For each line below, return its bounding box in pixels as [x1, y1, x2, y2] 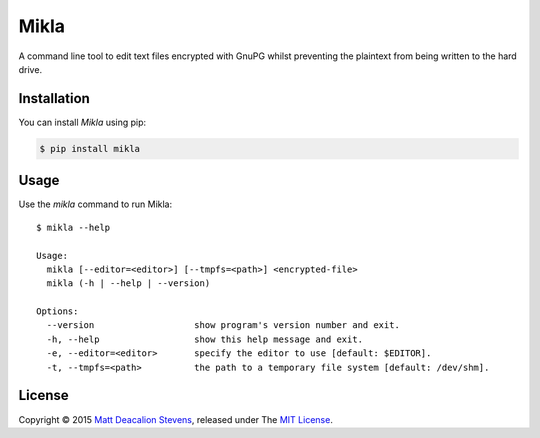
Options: [36, 306, 79, 317]
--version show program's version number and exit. [46, 320, 400, 331]
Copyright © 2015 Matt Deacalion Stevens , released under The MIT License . [18, 413, 334, 425]
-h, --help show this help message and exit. [46, 333, 364, 345]
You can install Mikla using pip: [18, 116, 147, 128]
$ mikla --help [36, 221, 111, 233]
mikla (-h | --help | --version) [46, 278, 211, 289]
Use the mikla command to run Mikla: [18, 198, 173, 210]
